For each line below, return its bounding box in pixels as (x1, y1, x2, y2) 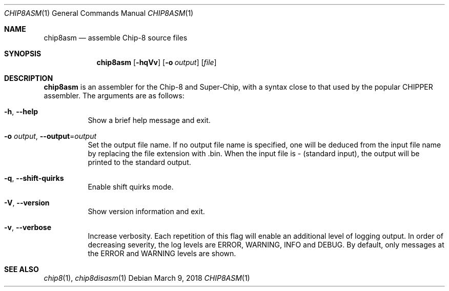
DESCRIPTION (4, 74, 53, 82)
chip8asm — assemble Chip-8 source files (44, 33, 188, 42)
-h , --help (4, 107, 38, 116)
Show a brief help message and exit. (88, 116, 211, 124)
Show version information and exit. (88, 207, 205, 216)
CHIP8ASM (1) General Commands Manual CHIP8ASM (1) (4, 9, 194, 17)
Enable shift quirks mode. (88, 182, 174, 191)
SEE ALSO (4, 265, 39, 274)
